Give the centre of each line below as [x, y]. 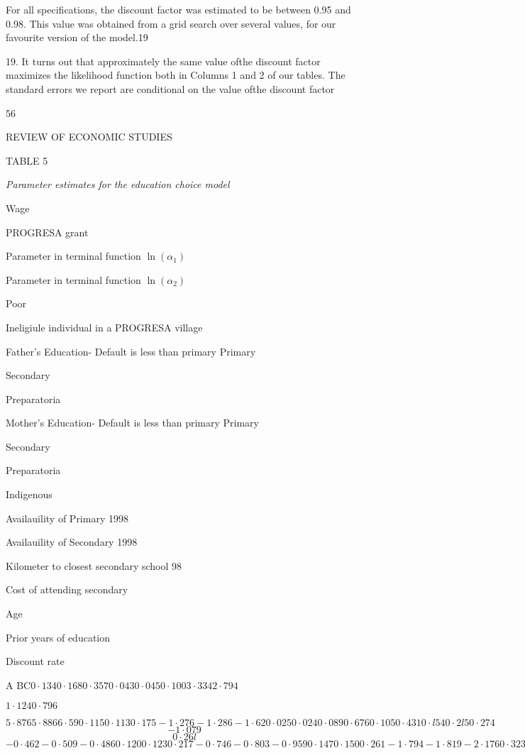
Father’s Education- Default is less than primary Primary [131, 351]
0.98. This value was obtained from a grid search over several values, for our [171, 23]
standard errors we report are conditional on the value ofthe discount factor [170, 88]
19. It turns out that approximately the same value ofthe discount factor [163, 61]
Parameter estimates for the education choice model [118, 184]
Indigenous [29, 494]
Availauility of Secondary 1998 [72, 542]
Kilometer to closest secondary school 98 [94, 565]
